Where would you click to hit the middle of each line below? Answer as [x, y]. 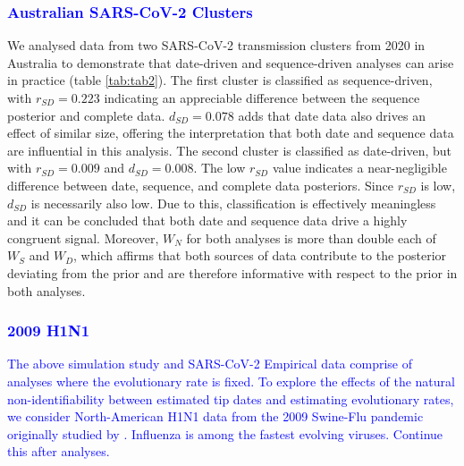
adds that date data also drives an [332, 115]
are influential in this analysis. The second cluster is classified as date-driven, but [230, 150]
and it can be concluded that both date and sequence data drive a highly [207, 220]
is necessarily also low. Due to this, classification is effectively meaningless [233, 203]
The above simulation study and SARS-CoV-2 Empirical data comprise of [210, 364]
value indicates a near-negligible [359, 168]
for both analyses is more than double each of [311, 237]
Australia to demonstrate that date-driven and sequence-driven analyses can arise [231, 62]
